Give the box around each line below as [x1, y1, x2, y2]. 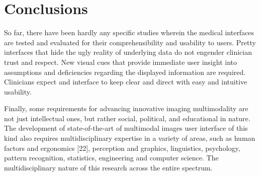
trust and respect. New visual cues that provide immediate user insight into [4, 56, 237, 67]
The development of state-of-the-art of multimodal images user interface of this [4, 123, 248, 133]
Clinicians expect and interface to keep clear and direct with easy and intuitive [4, 76, 247, 87]
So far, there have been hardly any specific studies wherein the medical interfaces [4, 27, 254, 38]
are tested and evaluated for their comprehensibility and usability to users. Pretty [4, 37, 256, 47]
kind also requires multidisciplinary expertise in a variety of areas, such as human [4, 133, 255, 143]
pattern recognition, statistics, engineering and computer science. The [4, 152, 219, 163]
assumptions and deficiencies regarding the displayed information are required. [4, 66, 246, 77]
